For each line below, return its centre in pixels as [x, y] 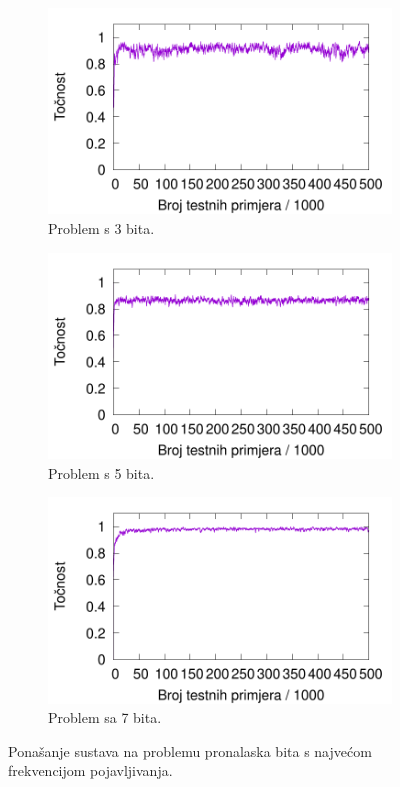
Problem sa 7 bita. [105, 717]
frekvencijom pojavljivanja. [90, 770]
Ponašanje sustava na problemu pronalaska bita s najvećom [190, 750]
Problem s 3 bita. [101, 227]
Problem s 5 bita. [101, 472]
